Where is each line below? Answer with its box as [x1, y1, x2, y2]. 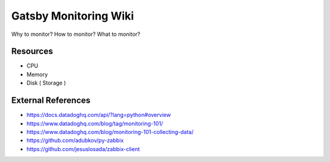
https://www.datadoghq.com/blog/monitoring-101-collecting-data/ [26, 128, 194, 135]
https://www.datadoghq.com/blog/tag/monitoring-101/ [26, 119, 163, 127]
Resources [11, 46, 53, 57]
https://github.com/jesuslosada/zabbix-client [26, 145, 140, 152]
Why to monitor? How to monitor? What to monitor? [11, 30, 141, 38]
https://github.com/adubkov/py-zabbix [26, 137, 124, 144]
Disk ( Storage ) [26, 79, 67, 86]
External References [11, 95, 91, 106]
